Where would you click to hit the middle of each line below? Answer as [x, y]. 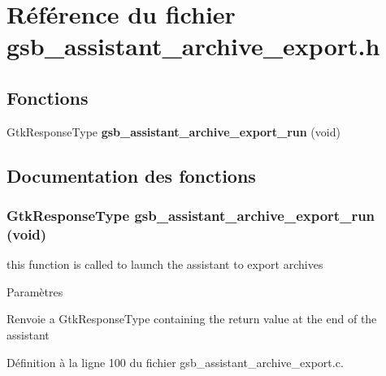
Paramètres [35, 291]
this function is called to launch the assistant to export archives [165, 264]
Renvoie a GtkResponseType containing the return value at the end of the [192, 319]
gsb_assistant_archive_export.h [193, 46]
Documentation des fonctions [131, 175]
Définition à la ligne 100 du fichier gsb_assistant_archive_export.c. [175, 362]
